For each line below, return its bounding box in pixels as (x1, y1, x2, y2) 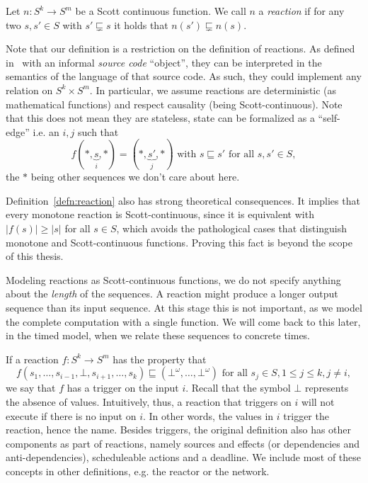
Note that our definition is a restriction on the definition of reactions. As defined (6, 41, 355, 56)
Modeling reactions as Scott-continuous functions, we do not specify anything (6, 272, 341, 287)
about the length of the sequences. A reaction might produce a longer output (6, 286, 338, 301)
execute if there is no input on (6, 408, 137, 423)
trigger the (283, 408, 329, 423)
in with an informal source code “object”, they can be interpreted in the (6, 55, 322, 69)
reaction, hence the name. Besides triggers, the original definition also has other (6, 422, 352, 437)
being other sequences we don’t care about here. (30, 169, 240, 184)
